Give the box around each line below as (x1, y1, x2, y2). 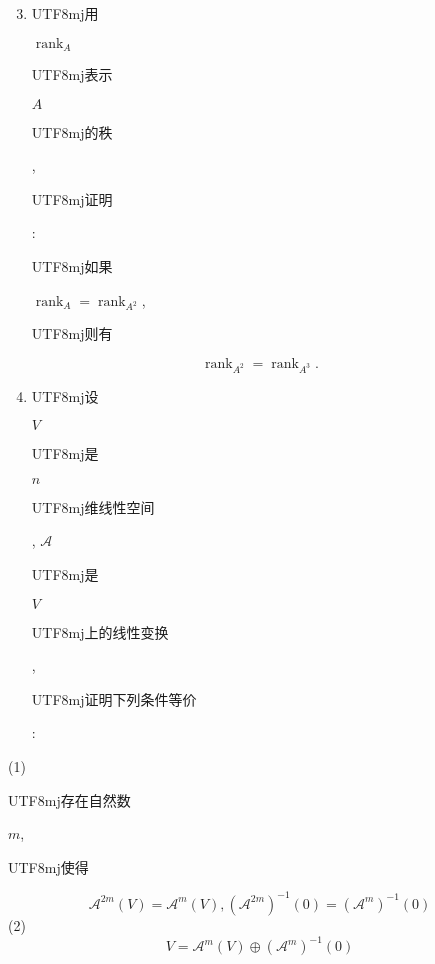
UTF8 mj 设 (31, 385, 99, 406)
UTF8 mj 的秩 (31, 121, 113, 142)
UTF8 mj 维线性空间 (31, 496, 155, 517)
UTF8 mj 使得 (8, 856, 89, 877)
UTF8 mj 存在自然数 (8, 789, 131, 810)
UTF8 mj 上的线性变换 (31, 621, 169, 642)
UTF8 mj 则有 (31, 323, 113, 344)
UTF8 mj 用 (31, 3, 99, 23)
